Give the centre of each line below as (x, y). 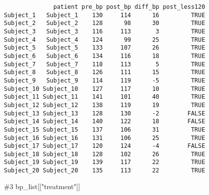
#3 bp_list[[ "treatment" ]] (42, 186)
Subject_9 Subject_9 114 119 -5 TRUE (105, 80)
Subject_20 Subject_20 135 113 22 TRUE (105, 171)
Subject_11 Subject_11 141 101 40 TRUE (105, 97)
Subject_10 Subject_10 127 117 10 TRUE (105, 89)
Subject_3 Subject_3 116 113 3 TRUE (105, 31)
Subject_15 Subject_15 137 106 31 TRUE (105, 129)
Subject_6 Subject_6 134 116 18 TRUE (105, 56)
